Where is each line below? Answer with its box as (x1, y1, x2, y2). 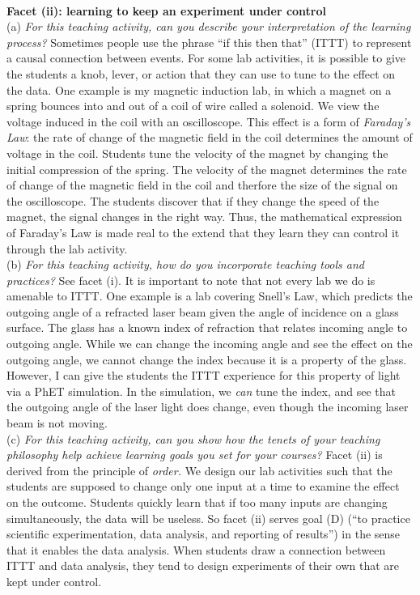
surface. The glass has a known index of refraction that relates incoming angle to (6, 319, 408, 336)
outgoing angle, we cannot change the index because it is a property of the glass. (6, 351, 407, 368)
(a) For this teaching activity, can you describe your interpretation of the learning (6, 18, 411, 35)
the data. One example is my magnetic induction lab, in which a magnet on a (6, 81, 392, 98)
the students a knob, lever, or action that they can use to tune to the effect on (6, 65, 396, 82)
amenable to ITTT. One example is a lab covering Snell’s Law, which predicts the (6, 287, 413, 304)
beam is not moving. (6, 414, 108, 431)
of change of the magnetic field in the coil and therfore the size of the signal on (6, 176, 398, 193)
